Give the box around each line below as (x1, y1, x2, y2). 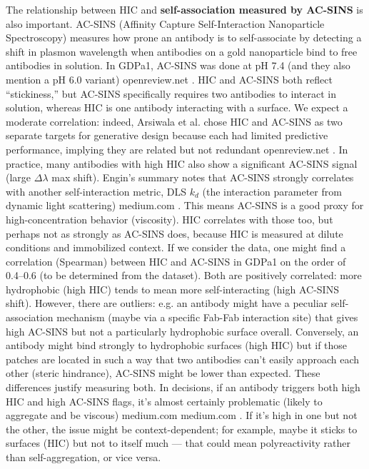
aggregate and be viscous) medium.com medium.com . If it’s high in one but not (6, 408, 358, 423)
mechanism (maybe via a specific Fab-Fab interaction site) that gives (56, 310, 358, 325)
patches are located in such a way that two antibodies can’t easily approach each (6, 351, 360, 366)
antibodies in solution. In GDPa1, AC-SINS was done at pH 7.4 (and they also (6, 58, 350, 73)
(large (6, 170, 31, 185)
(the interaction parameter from (202, 183, 342, 198)
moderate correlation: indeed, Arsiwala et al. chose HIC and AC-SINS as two (6, 114, 343, 128)
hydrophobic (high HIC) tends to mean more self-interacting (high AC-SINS (6, 281, 339, 296)
